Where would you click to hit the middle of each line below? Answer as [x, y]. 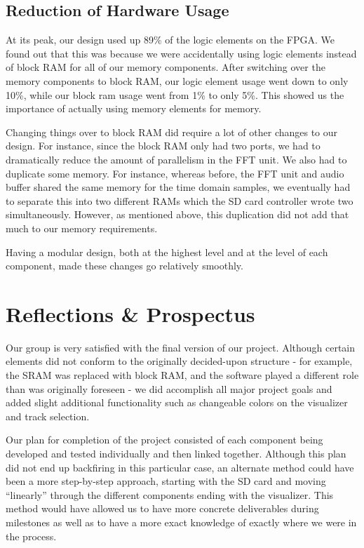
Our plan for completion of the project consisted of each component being [164, 440]
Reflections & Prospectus [130, 313]
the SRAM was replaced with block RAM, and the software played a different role [182, 375]
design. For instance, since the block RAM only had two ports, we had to [163, 146]
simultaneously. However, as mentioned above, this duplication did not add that [177, 214]
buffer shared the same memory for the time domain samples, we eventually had [178, 187]
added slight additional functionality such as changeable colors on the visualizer [177, 402]
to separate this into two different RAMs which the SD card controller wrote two [180, 200]
